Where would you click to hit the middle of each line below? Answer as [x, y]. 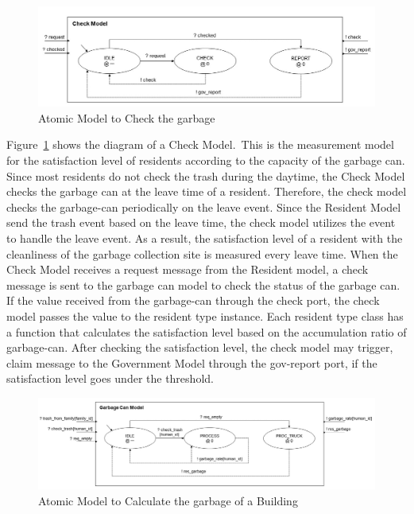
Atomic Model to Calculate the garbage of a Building [168, 501]
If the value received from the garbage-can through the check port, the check [193, 300]
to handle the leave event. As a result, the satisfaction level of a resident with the [205, 238]
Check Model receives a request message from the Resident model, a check [188, 269]
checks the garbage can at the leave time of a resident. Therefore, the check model [207, 191]
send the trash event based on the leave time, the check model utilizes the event [201, 222]
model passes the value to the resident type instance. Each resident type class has [205, 316]
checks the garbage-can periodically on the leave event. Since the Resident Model [204, 206]
